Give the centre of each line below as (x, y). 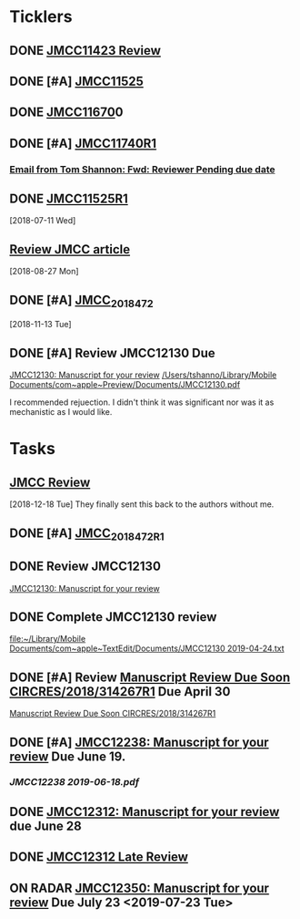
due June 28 (45, 826)
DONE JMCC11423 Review (85, 51)
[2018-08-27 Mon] (44, 272)
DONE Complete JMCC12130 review (113, 617)
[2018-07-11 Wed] (43, 221)
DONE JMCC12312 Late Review (99, 857)
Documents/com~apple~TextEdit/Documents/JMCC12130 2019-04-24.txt (147, 648)
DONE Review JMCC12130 (85, 567)
